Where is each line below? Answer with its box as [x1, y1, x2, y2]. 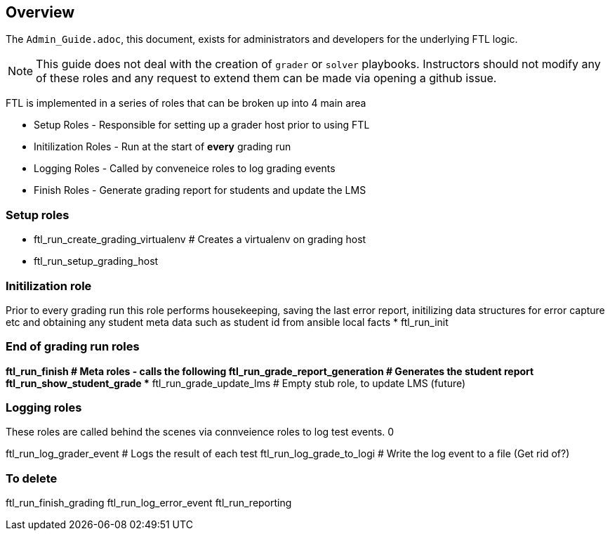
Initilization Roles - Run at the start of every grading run [34, 140, 291, 153]
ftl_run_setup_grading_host [34, 255, 159, 268]
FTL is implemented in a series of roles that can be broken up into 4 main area [6, 97, 366, 110]
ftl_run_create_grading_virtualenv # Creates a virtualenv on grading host [34, 233, 366, 246]
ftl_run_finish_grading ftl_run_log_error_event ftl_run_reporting [6, 497, 292, 509]
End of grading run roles [6, 339, 140, 354]
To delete [6, 471, 58, 485]
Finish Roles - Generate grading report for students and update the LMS [34, 184, 366, 197]
